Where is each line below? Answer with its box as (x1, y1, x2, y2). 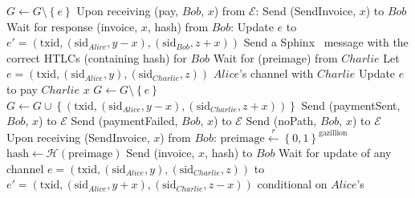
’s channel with (238, 65, 314, 82)
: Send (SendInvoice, (255, 2, 356, 18)
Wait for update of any (279, 144, 392, 161)
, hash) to (205, 144, 253, 161)
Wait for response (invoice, (6, 18, 138, 34)
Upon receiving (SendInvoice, (6, 128, 150, 145)
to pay (6, 80, 38, 97)
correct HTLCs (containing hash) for (6, 49, 187, 66)
